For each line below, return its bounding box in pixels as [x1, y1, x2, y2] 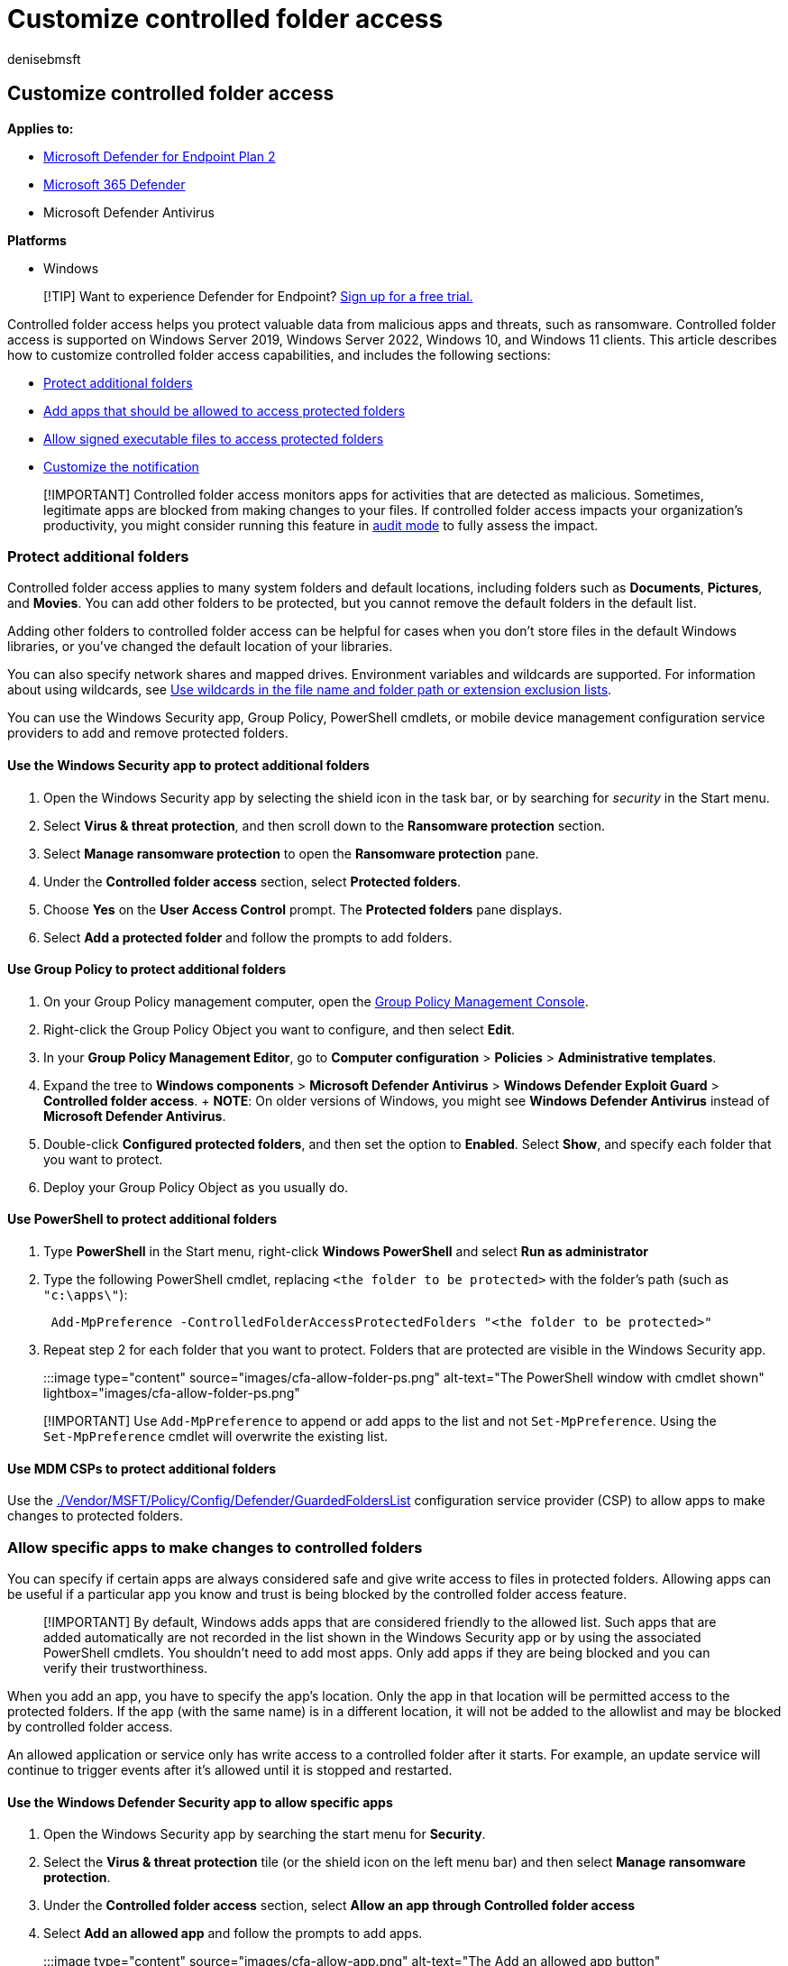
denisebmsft [7, 51, 81, 67]
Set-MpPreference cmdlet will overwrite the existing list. [43, 1429, 389, 1444]
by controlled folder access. [7, 1718, 173, 1734]
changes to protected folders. [7, 1508, 183, 1524]
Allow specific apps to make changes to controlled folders [7, 1538, 423, 1557]
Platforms [7, 232, 67, 248]
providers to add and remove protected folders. [7, 725, 289, 741]
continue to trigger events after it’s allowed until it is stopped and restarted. [7, 1761, 453, 1778]
